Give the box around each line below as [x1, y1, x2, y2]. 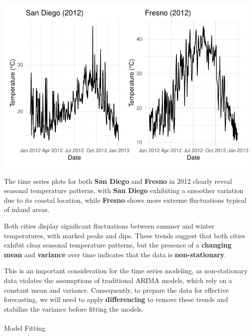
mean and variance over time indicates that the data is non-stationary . [4, 249, 226, 259]
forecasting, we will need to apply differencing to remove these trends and [4, 294, 228, 304]
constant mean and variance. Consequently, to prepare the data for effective [4, 284, 229, 295]
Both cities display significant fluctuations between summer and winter [4, 220, 214, 230]
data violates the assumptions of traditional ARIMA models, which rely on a [4, 275, 232, 285]
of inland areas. [4, 204, 49, 214]
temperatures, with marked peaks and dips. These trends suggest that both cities [4, 230, 245, 240]
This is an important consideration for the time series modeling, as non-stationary [4, 265, 248, 276]
